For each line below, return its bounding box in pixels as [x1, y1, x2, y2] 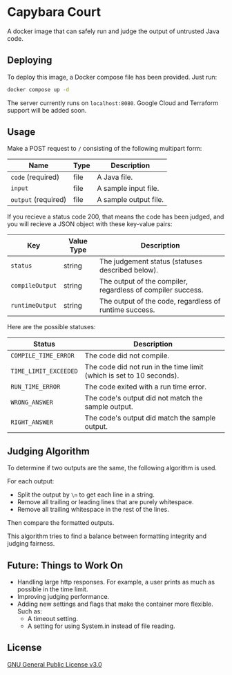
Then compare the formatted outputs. [7, 519, 115, 527]
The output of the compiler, [99, 277, 188, 286]
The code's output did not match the [84, 394, 203, 403]
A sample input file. [96, 184, 159, 194]
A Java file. [96, 172, 133, 182]
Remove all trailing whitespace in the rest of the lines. [17, 506, 169, 514]
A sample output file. [96, 195, 164, 205]
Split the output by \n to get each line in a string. [17, 490, 155, 499]
